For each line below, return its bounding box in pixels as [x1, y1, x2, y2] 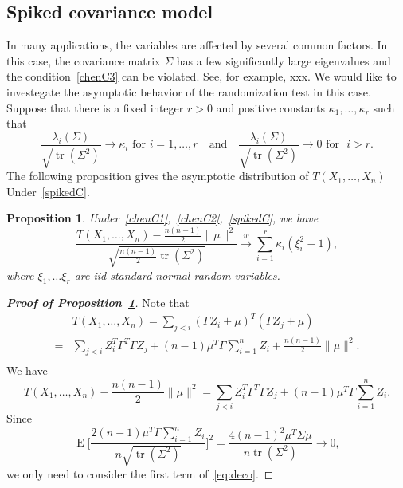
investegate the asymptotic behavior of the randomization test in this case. [6, 83, 371, 100]
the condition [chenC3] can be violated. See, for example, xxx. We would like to [6, 68, 397, 85]
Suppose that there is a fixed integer [6, 99, 184, 116]
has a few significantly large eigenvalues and [176, 52, 391, 69]
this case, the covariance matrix [6, 52, 161, 69]
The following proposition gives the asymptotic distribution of [6, 167, 309, 184]
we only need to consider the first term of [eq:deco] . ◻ [6, 466, 274, 482]
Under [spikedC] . [6, 183, 90, 199]
